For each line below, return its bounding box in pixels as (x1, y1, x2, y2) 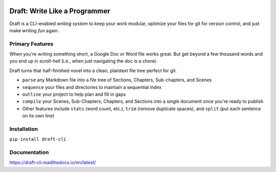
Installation (9, 125, 38, 133)
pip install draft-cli (9, 136, 66, 142)
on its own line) (22, 113, 55, 119)
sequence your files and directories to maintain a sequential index (22, 84, 162, 90)
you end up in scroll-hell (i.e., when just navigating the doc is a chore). (9, 58, 158, 64)
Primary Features (9, 40, 54, 47)
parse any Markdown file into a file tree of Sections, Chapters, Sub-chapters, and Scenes (22, 77, 212, 83)
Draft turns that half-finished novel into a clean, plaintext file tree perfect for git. (9, 67, 177, 74)
